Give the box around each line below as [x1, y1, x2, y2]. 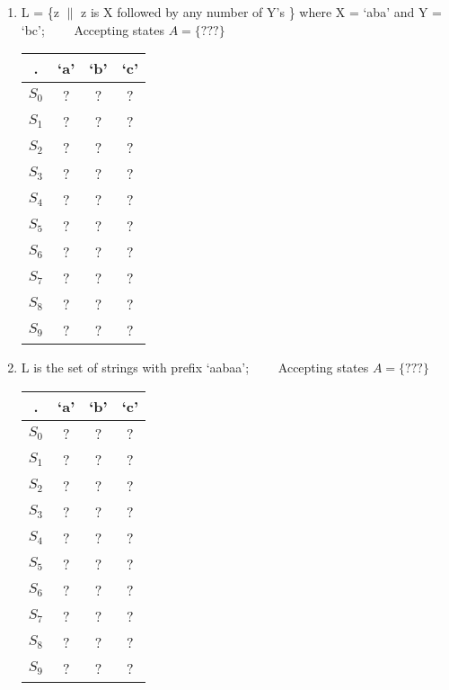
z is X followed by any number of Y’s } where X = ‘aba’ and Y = [81, 3, 442, 21]
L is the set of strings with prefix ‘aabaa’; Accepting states [21, 358, 369, 377]
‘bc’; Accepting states [21, 20, 164, 39]
